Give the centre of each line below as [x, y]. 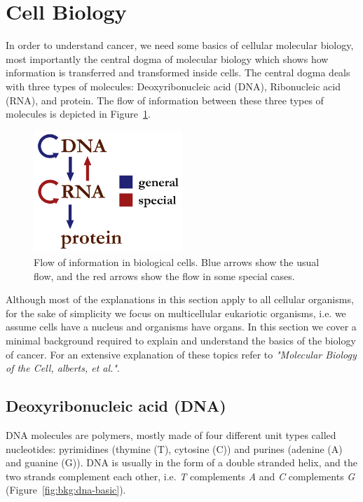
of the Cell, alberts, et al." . [63, 368]
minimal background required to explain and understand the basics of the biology [181, 340]
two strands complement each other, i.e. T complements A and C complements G [180, 476]
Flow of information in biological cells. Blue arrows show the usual [177, 262]
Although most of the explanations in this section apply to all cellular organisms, [180, 299]
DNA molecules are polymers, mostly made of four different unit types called [171, 434]
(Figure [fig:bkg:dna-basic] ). [66, 490]
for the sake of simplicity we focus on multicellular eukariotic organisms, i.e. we [176, 313]
